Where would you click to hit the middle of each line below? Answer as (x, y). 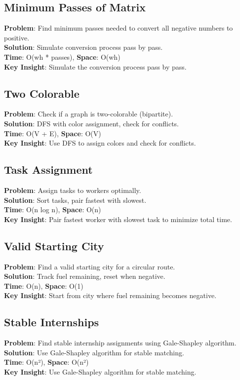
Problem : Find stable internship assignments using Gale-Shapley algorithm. (120, 343)
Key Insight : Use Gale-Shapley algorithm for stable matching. (100, 371)
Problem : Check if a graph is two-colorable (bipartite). (89, 114)
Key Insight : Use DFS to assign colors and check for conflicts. (100, 143)
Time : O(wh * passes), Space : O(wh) (62, 57)
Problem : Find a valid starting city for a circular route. (90, 266)
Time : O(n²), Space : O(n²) (46, 362)
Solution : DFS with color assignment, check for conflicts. (91, 123)
